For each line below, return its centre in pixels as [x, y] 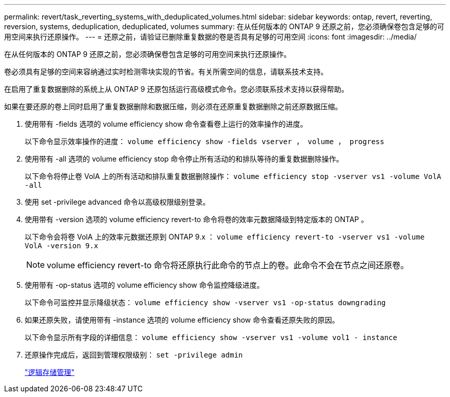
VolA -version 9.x [62, 246]
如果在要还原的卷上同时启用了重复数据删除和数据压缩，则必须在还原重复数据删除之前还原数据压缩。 [173, 106]
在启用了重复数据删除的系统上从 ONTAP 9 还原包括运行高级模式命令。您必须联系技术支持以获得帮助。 [176, 89]
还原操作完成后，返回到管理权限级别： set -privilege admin [134, 355]
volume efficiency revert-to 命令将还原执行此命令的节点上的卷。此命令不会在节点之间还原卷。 [228, 265]
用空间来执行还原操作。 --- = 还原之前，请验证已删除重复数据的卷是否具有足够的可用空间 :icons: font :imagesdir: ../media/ [211, 37]
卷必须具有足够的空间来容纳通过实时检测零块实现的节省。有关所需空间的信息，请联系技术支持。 [166, 72]
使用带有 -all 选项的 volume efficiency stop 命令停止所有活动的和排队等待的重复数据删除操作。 [184, 159]
